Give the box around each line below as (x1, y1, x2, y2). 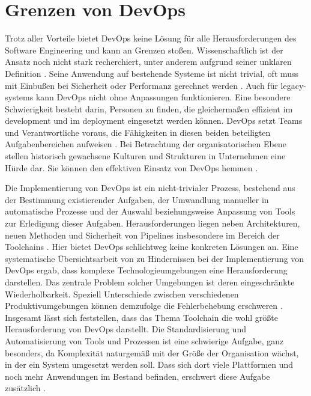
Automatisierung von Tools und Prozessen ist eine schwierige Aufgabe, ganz (5, 334, 284, 347)
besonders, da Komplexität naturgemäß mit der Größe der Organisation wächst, (5, 346, 299, 359)
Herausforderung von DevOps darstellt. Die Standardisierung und (5, 323, 246, 335)
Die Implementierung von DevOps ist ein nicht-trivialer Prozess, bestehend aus (5, 181, 295, 194)
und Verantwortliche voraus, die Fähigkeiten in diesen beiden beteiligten (5, 126, 271, 138)
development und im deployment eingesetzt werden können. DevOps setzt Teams (5, 114, 303, 127)
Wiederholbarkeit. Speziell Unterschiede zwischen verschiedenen (5, 287, 239, 300)
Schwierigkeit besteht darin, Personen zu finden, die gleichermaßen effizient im (5, 102, 293, 115)
